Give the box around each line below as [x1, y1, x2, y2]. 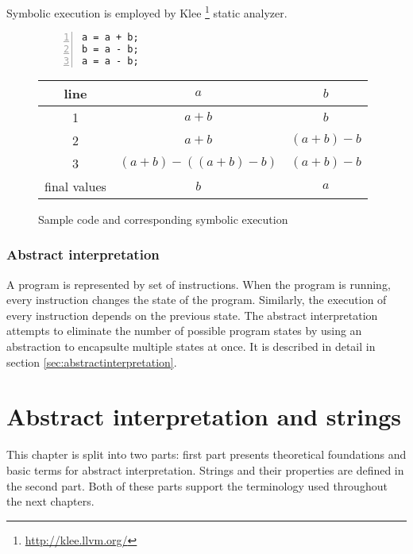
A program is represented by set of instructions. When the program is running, [6, 275, 391, 292]
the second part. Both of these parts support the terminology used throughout [6, 477, 388, 494]
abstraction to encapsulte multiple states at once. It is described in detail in [6, 338, 376, 355]
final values [44, 176, 106, 195]
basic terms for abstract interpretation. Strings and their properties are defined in [6, 461, 404, 478]
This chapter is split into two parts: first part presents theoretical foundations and [6, 446, 407, 463]
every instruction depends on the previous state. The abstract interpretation [6, 306, 378, 323]
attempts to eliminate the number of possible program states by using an [6, 322, 362, 339]
